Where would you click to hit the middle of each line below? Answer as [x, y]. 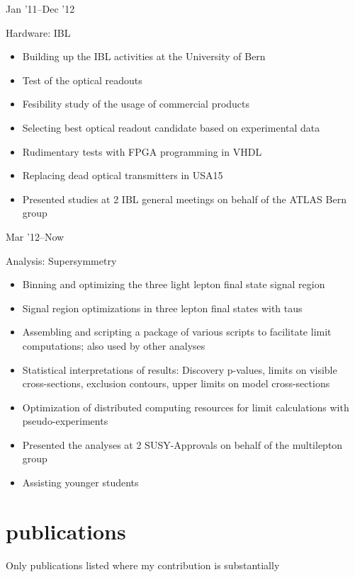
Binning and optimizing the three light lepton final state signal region [174, 284]
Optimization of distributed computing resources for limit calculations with [186, 407]
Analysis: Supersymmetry [61, 260]
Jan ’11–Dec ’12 [40, 8]
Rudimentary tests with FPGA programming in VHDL [142, 151]
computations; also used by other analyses [114, 345]
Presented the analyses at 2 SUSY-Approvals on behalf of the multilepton [182, 444]
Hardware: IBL [38, 32]
